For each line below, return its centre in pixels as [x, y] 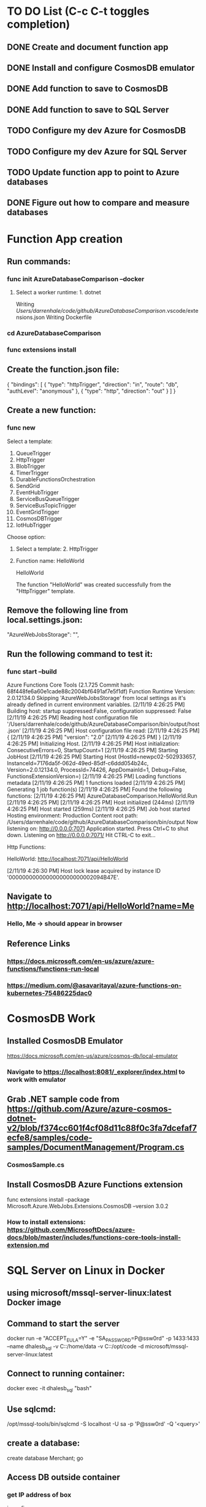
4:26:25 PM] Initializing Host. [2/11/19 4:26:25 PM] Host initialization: [93, 744]
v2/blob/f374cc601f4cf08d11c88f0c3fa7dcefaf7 [102, 1128]
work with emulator [36, 1079]
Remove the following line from [67, 610]
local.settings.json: [45, 620]
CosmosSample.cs [36, 1165]
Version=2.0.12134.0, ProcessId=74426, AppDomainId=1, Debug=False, [97, 770]
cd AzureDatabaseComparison [54, 333]
